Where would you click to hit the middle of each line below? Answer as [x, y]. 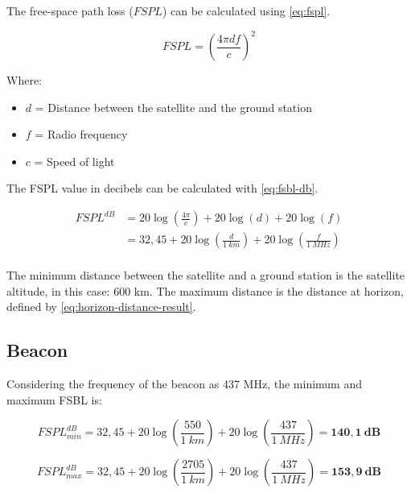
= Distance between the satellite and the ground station [173, 107]
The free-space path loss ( [70, 10]
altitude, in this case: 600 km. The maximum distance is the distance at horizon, [205, 290]
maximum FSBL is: [54, 399]
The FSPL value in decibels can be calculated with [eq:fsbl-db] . [162, 188]
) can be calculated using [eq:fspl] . [246, 10]
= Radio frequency [81, 134]
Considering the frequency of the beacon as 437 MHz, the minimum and [185, 384]
